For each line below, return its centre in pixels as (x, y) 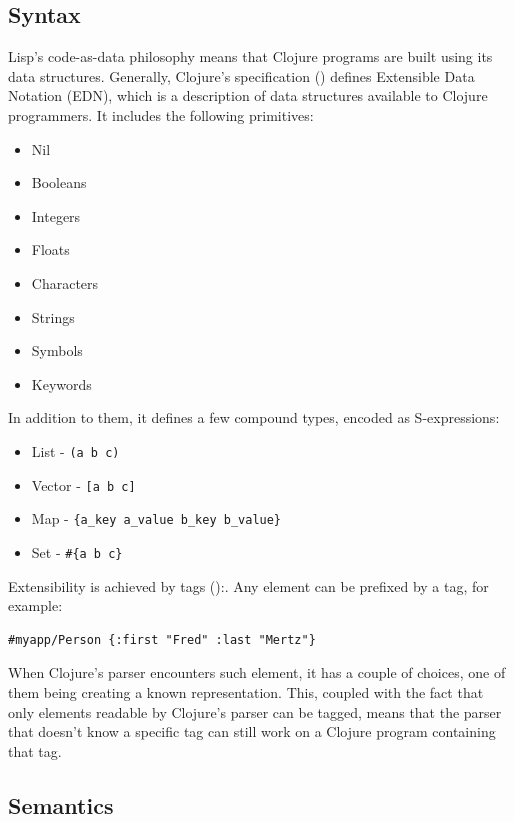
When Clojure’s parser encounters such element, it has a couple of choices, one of (257, 672)
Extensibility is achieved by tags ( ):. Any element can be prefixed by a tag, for (248, 585)
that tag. (35, 750)
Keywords (61, 383)
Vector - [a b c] (83, 484)
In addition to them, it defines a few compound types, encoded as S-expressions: (254, 417)
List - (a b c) (75, 450)
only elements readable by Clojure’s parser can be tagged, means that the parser (255, 711)
